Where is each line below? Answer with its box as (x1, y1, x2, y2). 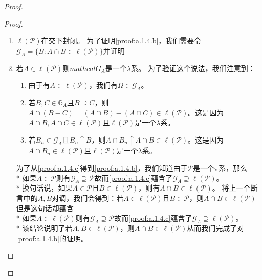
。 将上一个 (212, 182, 251, 193)
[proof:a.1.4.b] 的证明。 (16, 232, 88, 243)
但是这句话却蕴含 (16, 202, 74, 213)
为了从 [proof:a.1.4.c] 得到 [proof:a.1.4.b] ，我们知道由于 (16, 162, 188, 173)
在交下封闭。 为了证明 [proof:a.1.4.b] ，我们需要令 (41, 35, 202, 46)
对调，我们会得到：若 (52, 193, 124, 203)
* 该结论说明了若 (16, 223, 73, 234)
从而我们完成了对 (187, 223, 245, 234)
